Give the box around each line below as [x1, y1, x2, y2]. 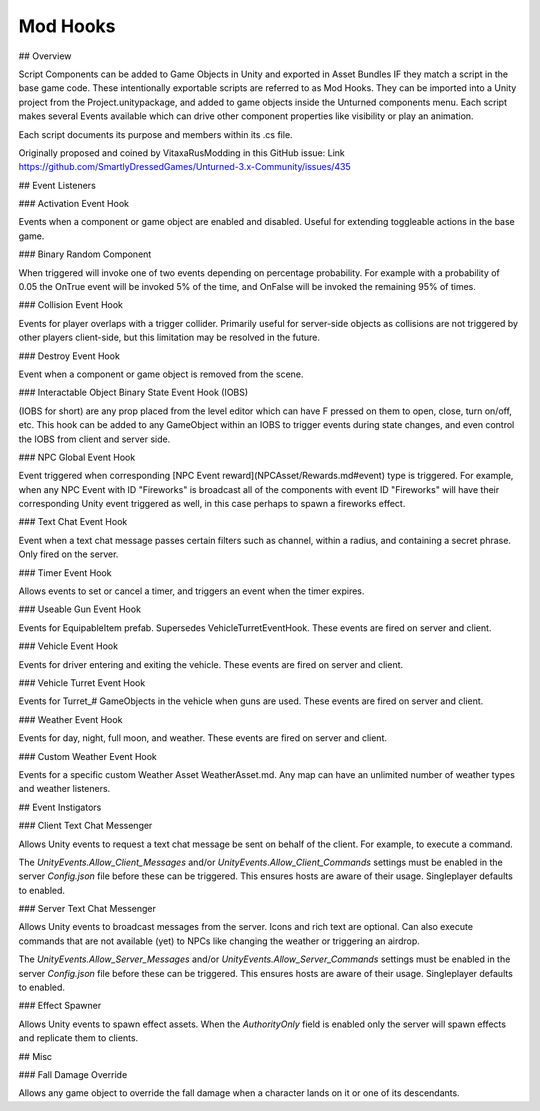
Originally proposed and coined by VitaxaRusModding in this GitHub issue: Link [18, 146, 345, 159]
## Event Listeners [18, 179, 97, 191]
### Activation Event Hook [18, 198, 130, 210]
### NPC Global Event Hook [18, 451, 136, 463]
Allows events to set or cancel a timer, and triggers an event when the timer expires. [18, 585, 365, 597]
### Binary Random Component [18, 248, 152, 260]
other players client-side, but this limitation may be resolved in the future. [18, 331, 320, 344]
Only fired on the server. [18, 548, 119, 560]
